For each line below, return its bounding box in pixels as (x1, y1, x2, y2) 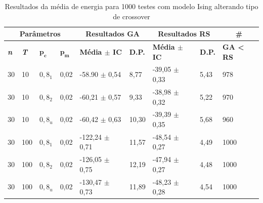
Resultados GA (85, 28, 140, 39)
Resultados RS (158, 28, 210, 39)
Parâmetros (19, 28, 61, 39)
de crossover (113, 11, 150, 21)
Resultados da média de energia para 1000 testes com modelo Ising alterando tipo (5, 1, 258, 11)
